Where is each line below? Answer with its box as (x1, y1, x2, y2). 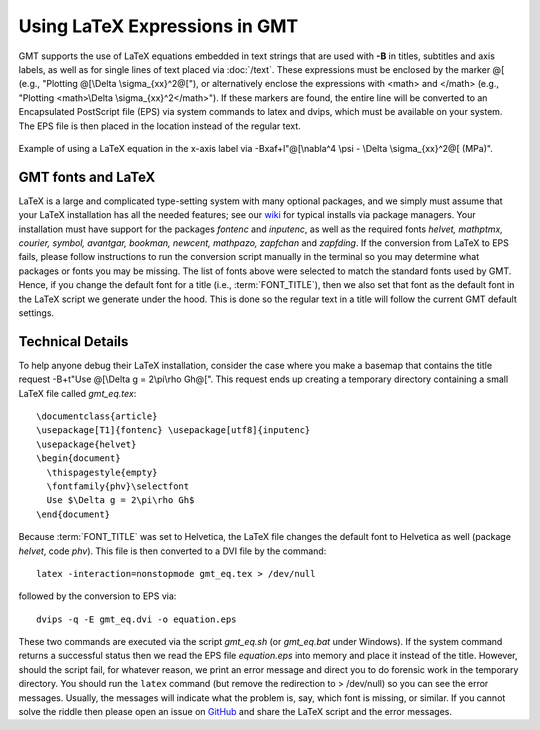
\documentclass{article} (36, 411, 158, 422)
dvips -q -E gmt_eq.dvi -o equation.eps (36, 613, 237, 625)
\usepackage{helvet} (36, 438, 137, 450)
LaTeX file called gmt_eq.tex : (18, 387, 137, 399)
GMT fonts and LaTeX (18, 168, 156, 185)
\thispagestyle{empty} (46, 466, 158, 478)
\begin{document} (36, 453, 121, 464)
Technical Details (18, 333, 129, 350)
